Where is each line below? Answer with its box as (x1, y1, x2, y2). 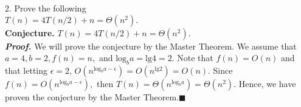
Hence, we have (238, 77, 296, 89)
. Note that (171, 51, 213, 64)
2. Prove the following (5, 2, 86, 14)
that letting (5, 63, 48, 76)
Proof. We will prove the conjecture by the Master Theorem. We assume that (5, 39, 297, 52)
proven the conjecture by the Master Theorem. (5, 90, 179, 103)
